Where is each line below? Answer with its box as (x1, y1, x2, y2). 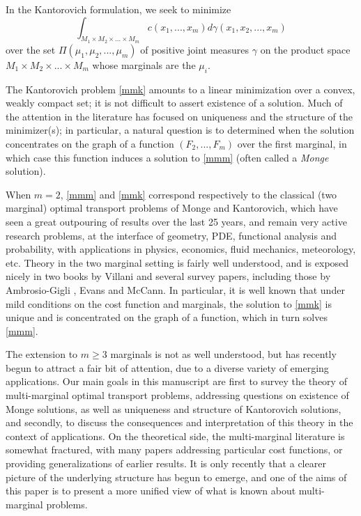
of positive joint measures (140, 42, 249, 56)
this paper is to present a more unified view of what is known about (6, 483, 296, 498)
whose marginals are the (92, 57, 196, 72)
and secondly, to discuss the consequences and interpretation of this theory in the (6, 415, 353, 430)
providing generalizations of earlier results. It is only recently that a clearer (6, 456, 326, 471)
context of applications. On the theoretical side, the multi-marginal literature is (6, 428, 345, 443)
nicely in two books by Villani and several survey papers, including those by (6, 269, 331, 283)
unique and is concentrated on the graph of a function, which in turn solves (6, 310, 328, 325)
